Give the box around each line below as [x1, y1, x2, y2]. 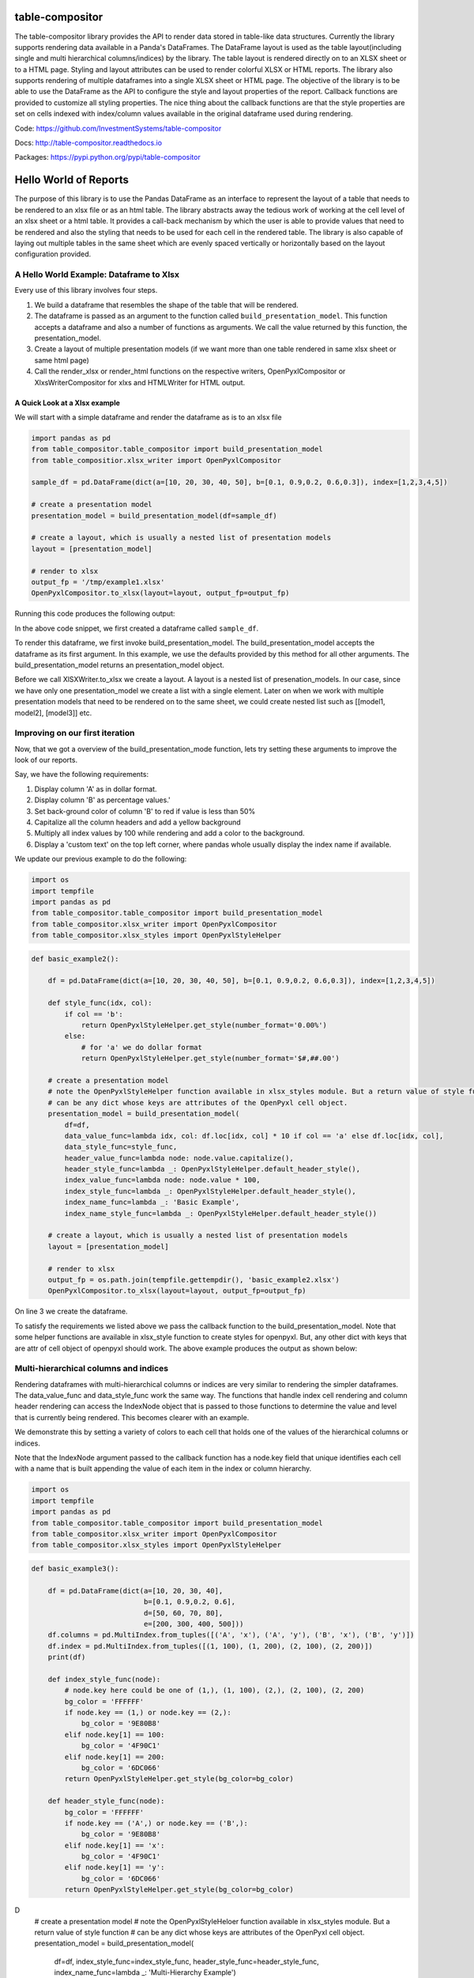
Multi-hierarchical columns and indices [14, 1363, 169, 1374]
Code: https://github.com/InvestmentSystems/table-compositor [14, 123, 222, 133]
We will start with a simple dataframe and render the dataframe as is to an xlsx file [14, 412, 282, 422]
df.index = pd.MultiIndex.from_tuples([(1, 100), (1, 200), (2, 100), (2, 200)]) [47, 1642, 373, 1650]
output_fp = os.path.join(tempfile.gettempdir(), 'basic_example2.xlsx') [47, 1275, 340, 1284]
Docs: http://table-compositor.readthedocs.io [14, 138, 162, 148]
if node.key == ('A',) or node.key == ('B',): [64, 1818, 248, 1828]
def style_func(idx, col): [47, 998, 153, 1008]
